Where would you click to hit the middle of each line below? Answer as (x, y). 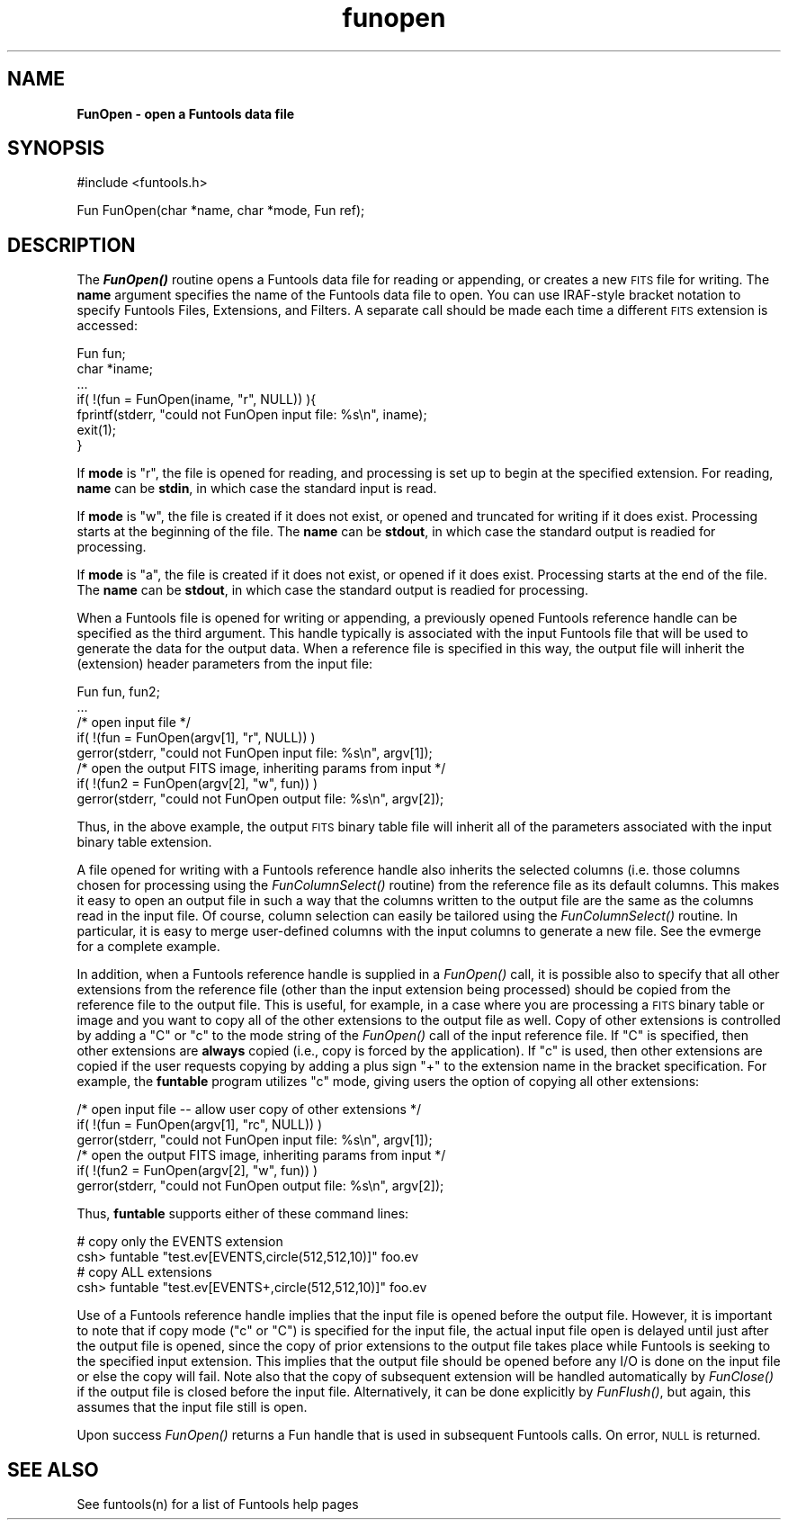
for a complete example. (148, 947)
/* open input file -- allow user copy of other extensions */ (249, 1109)
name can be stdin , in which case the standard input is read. (257, 489)
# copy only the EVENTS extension (180, 1242)
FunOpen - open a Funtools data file (186, 113)
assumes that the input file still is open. (192, 1407)
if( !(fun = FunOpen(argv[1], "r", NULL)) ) (196, 738)
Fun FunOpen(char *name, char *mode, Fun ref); (221, 211)
